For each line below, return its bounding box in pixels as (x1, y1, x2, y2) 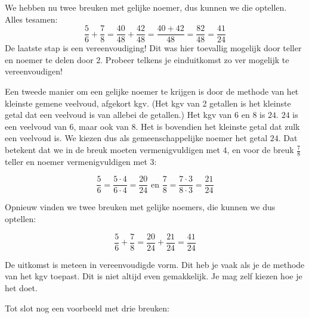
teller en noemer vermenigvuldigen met (5, 155, 147, 167)
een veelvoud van (5, 120, 67, 132)
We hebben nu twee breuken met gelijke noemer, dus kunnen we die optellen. (5, 1, 287, 13)
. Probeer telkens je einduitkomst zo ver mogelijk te (100, 53, 289, 66)
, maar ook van (73, 120, 129, 132)
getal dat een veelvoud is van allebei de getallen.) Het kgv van (5, 108, 232, 121)
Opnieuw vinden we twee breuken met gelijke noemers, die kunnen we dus (5, 201, 276, 213)
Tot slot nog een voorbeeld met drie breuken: (5, 301, 169, 314)
